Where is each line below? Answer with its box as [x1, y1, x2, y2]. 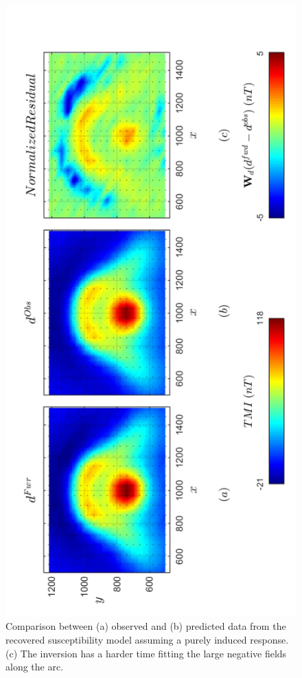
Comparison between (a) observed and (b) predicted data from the [5, 619, 286, 633]
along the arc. [5, 659, 64, 674]
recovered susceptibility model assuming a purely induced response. [5, 633, 289, 647]
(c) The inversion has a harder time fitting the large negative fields [5, 646, 287, 660]
